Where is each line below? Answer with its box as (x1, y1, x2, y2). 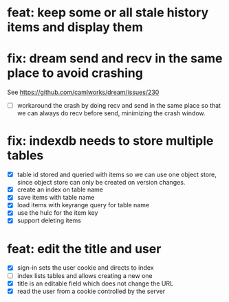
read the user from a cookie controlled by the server (17, 287, 166, 295)
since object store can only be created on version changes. (17, 178, 186, 187)
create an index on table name (17, 185, 103, 194)
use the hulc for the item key (17, 209, 98, 217)
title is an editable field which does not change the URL (17, 279, 174, 288)
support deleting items (17, 216, 81, 224)
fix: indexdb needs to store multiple (7, 133, 214, 149)
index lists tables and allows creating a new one (17, 271, 153, 279)
